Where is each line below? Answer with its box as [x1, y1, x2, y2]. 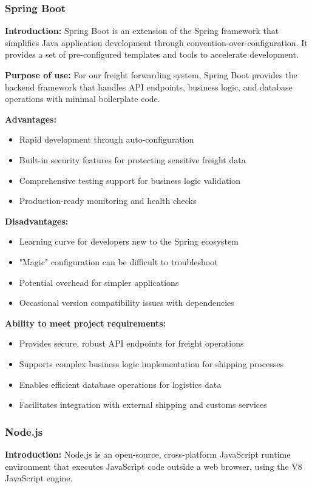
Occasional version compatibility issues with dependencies [19, 296, 234, 309]
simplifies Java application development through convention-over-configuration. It [5, 36, 308, 49]
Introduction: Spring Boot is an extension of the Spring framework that [5, 24, 279, 37]
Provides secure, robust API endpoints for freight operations [19, 337, 244, 350]
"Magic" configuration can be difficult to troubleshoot [19, 255, 218, 268]
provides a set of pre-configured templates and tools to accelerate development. [5, 48, 299, 61]
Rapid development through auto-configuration [19, 133, 194, 146]
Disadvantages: [5, 214, 69, 227]
